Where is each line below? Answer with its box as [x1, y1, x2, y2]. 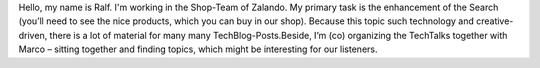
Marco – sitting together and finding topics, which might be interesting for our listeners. [18, 43, 378, 55]
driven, [18, 29, 48, 41]
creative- [475, 15, 514, 27]
